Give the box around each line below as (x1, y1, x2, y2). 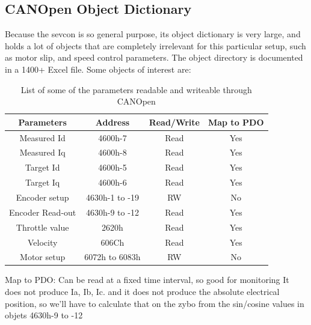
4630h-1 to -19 (86, 190, 139, 203)
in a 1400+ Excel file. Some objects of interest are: (5, 62, 191, 75)
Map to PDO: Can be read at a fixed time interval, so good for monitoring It (5, 273, 289, 286)
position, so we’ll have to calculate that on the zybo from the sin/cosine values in (5, 297, 304, 309)
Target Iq (25, 176, 60, 189)
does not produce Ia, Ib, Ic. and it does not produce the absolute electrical (5, 285, 280, 298)
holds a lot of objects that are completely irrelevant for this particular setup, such (5, 39, 306, 52)
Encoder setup (16, 190, 69, 203)
